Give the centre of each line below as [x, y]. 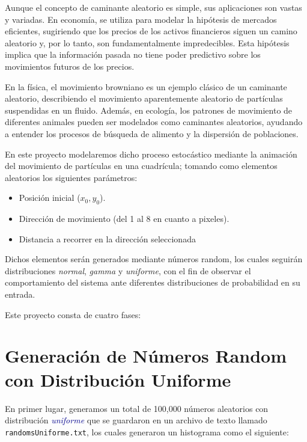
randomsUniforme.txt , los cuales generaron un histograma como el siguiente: [147, 431]
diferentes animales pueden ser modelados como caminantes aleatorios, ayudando [154, 122]
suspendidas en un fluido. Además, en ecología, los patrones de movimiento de [149, 110]
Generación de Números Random [146, 356]
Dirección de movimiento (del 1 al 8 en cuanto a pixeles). [124, 219]
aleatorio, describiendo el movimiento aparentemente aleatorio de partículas [144, 98]
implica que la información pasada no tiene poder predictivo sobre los [133, 54]
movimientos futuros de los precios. [70, 66]
